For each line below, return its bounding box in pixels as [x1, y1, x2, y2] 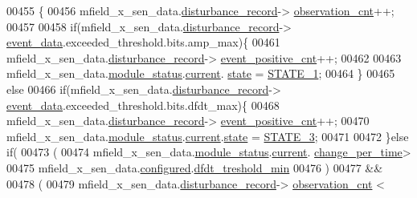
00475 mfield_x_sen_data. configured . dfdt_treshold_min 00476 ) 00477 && [6, 159, 383, 176]
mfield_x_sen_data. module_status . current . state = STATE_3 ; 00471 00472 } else [6, 127, 409, 144]
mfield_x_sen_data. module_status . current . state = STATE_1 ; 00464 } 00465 [6, 65, 395, 82]
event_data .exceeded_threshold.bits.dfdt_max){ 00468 [6, 96, 280, 113]
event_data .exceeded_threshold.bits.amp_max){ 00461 [6, 34, 280, 51]
